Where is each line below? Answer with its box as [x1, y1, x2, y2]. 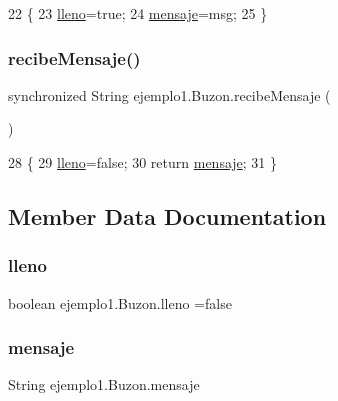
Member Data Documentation [8, 200, 327, 231]
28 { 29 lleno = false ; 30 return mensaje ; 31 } [8, 152, 278, 172]
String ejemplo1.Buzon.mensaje [8, 374, 200, 395]
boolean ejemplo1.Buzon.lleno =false [8, 292, 232, 313]
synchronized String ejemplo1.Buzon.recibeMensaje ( [8, 84, 331, 105]
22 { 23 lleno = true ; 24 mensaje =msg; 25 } [8, 3, 268, 23]
